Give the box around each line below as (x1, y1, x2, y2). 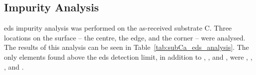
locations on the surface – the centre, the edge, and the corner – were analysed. (4, 32, 246, 42)
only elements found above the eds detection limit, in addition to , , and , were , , (4, 51, 253, 62)
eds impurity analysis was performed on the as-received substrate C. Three (4, 23, 232, 33)
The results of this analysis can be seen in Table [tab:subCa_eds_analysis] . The (4, 42, 249, 52)
